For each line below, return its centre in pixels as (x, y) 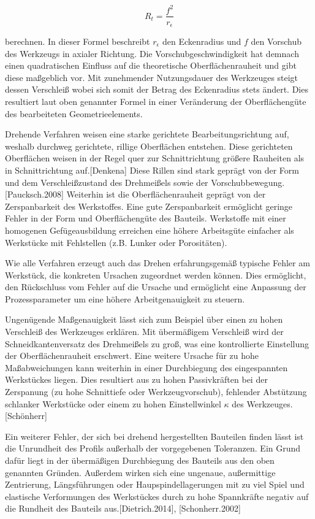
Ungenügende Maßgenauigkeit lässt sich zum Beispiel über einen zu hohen (144, 319)
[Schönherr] (26, 416)
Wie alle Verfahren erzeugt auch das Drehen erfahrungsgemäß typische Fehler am (157, 263)
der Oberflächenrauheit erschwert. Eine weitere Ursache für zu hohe (132, 356)
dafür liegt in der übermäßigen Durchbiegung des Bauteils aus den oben (140, 460)
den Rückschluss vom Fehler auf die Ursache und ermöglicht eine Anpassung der (156, 287)
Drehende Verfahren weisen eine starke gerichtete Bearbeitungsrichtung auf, (147, 134)
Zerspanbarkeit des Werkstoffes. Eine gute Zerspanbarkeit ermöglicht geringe (149, 206)
